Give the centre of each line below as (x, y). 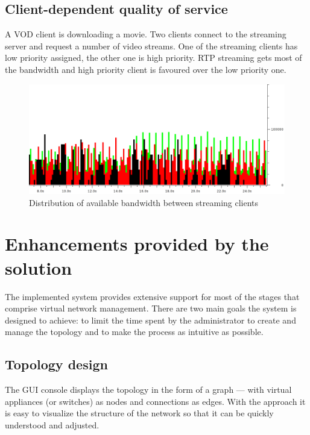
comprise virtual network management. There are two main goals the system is (151, 308)
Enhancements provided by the (137, 244)
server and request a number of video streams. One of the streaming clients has (151, 45)
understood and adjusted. (52, 424)
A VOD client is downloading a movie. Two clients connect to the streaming (146, 34)
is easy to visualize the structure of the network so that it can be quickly (139, 413)
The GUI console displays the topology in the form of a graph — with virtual (148, 390)
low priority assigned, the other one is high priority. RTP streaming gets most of (153, 58)
